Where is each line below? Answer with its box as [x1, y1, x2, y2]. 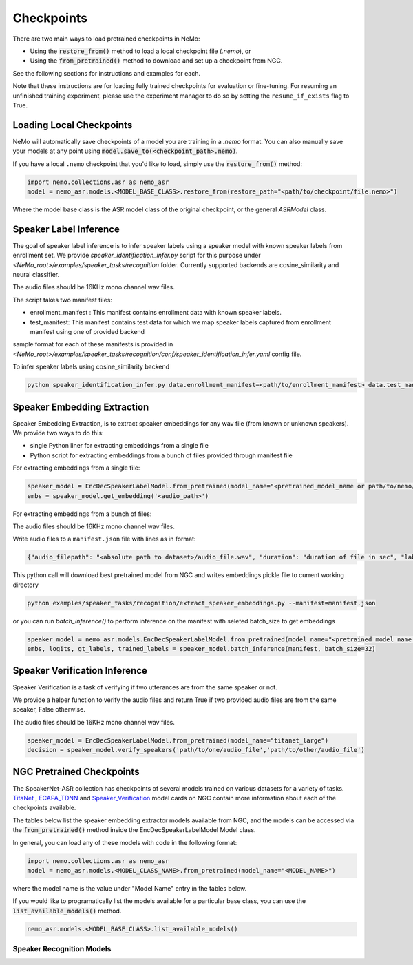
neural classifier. [12, 271, 60, 279]
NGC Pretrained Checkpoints [12, 766, 140, 778]
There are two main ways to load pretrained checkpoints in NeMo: [12, 34, 200, 43]
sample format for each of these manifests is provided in [12, 340, 173, 349]
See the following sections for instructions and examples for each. [12, 69, 201, 77]
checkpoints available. [12, 803, 76, 812]
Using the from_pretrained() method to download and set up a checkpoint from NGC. [30, 56, 283, 65]
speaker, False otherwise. [12, 705, 85, 714]
